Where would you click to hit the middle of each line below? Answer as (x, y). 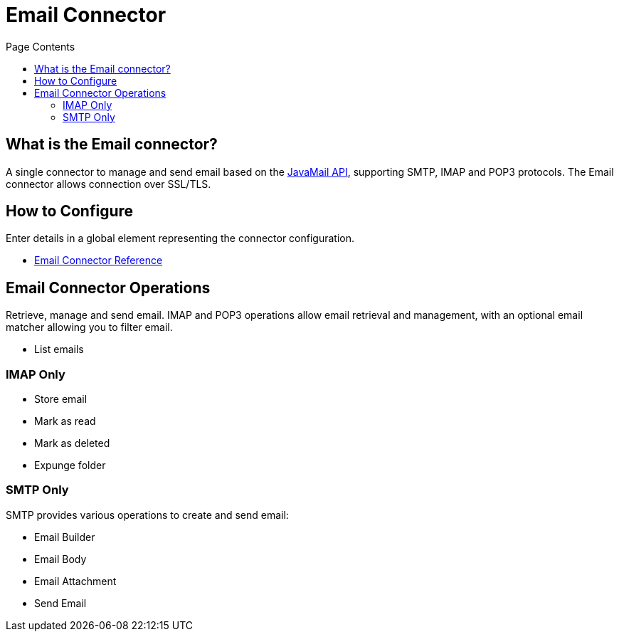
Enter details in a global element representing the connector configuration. (180, 238)
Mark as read (65, 421)
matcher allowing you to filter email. (89, 327)
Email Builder (65, 537)
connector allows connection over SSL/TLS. (109, 184)
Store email (61, 399)
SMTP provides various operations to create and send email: (147, 515)
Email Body (60, 559)
